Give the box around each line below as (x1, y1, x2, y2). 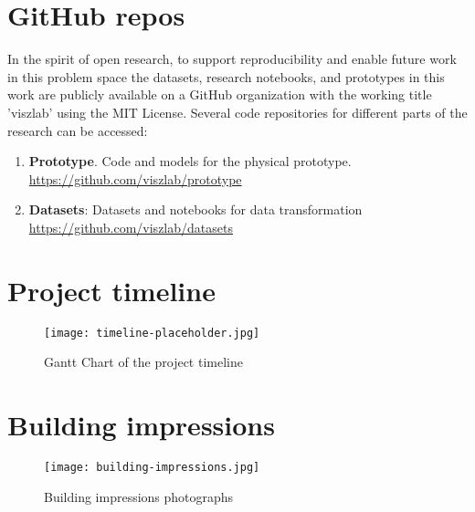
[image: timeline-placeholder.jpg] (44, 326, 260, 340)
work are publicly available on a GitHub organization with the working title (7, 85, 432, 104)
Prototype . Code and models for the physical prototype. (28, 152, 352, 171)
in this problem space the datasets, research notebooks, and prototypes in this (7, 67, 445, 86)
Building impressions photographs (44, 486, 234, 506)
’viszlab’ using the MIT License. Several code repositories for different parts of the (7, 102, 468, 121)
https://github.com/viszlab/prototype (28, 169, 242, 188)
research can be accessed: (7, 120, 148, 140)
